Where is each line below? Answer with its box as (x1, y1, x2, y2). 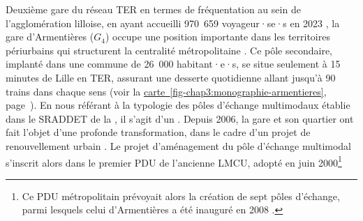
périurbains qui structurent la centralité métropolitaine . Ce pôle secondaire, (6, 43, 332, 57)
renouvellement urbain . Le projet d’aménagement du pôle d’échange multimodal (6, 138, 352, 153)
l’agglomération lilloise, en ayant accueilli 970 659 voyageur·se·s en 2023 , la (6, 15, 340, 30)
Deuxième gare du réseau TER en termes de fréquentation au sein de (6, 2, 301, 16)
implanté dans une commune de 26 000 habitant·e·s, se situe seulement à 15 (6, 56, 341, 71)
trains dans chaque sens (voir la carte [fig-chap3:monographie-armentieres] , (6, 84, 327, 98)
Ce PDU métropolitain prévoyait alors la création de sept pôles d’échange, (22, 188, 340, 203)
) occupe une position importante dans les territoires (105, 29, 330, 44)
